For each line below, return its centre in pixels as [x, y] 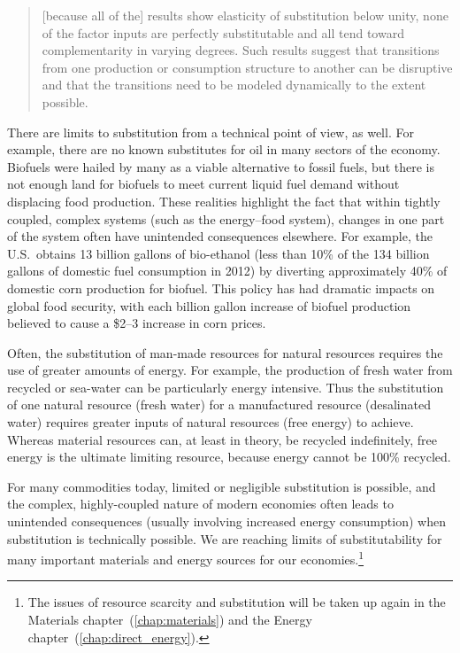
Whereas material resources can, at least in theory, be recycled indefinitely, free [222, 439]
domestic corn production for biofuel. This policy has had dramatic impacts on [221, 288]
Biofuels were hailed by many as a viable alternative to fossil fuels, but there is [221, 166]
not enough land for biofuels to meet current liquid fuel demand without [203, 184]
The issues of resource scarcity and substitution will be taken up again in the [237, 602]
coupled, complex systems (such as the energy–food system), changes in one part [226, 218]
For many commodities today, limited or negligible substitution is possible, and [222, 486]
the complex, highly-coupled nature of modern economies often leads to [200, 504]
